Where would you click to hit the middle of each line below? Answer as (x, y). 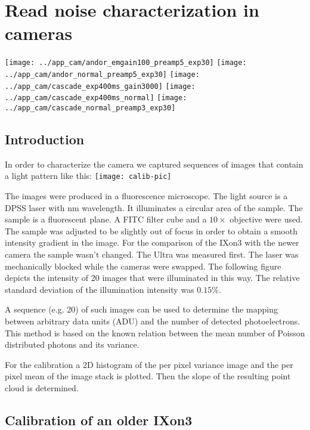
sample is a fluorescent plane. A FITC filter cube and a (106, 219)
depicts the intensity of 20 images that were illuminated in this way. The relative (152, 278)
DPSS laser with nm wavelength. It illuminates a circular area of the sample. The (154, 207)
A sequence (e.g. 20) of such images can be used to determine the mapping (142, 309)
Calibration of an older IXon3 (99, 420)
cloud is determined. (42, 387)
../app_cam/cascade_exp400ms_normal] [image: (96, 98)
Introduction (45, 139)
